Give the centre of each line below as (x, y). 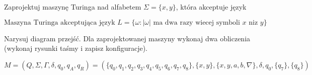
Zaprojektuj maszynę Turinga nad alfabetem (73, 7)
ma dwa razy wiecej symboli (197, 22)
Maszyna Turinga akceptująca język (60, 22)
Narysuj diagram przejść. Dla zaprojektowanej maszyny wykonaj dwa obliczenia (127, 38)
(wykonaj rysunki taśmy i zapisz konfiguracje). (76, 48)
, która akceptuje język (211, 7)
